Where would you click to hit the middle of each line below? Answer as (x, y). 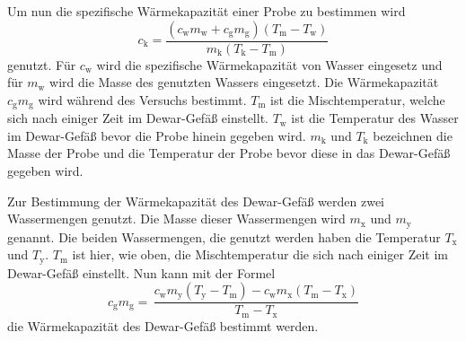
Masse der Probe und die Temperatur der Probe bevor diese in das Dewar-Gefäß (229, 153)
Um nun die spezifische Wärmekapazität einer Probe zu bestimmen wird (207, 11)
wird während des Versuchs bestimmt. (142, 99)
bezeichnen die (413, 135)
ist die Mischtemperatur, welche (358, 99)
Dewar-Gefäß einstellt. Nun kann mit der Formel (141, 272)
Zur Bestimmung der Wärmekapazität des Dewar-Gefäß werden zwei (196, 201)
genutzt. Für (42, 64)
